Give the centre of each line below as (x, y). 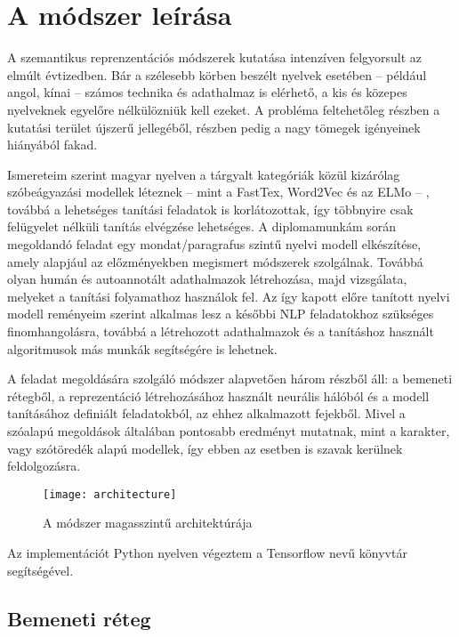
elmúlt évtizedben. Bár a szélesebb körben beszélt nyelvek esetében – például (217, 74)
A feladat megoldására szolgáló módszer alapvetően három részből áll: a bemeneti (230, 379)
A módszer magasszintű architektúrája (148, 523)
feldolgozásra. (44, 466)
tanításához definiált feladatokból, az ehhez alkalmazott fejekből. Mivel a (206, 413)
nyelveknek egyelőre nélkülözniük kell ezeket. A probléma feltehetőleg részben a (224, 109)
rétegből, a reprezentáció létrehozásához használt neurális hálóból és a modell (218, 395)
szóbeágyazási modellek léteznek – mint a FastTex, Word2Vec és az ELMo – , (218, 192)
